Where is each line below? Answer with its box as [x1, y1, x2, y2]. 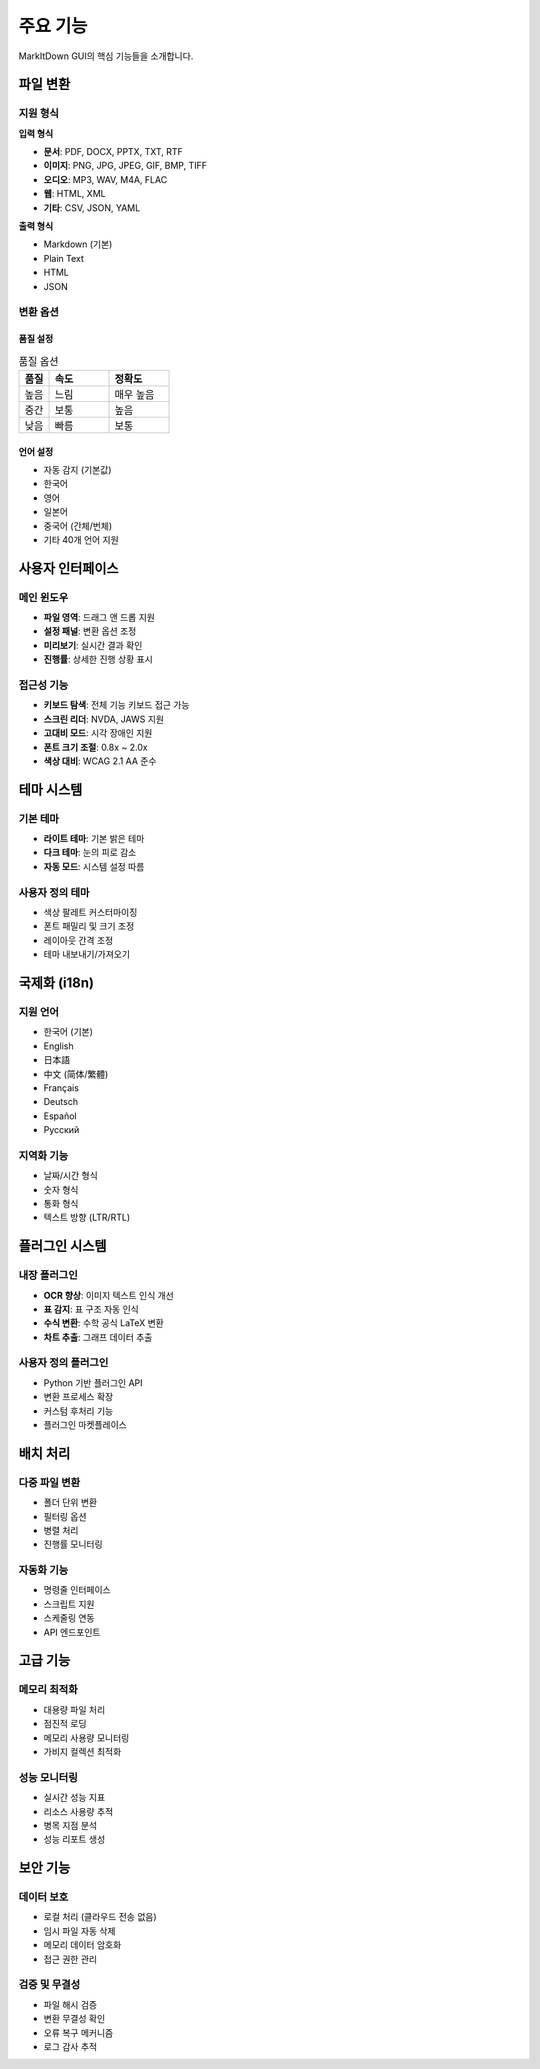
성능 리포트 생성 [43, 1833, 106, 1845]
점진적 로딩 [43, 1718, 87, 1730]
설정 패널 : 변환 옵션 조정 [43, 625, 137, 637]
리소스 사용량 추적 [43, 1805, 114, 1817]
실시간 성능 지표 [43, 1791, 106, 1804]
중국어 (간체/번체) [43, 520, 113, 532]
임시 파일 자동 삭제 [43, 1925, 116, 1937]
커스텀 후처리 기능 [43, 1405, 114, 1417]
